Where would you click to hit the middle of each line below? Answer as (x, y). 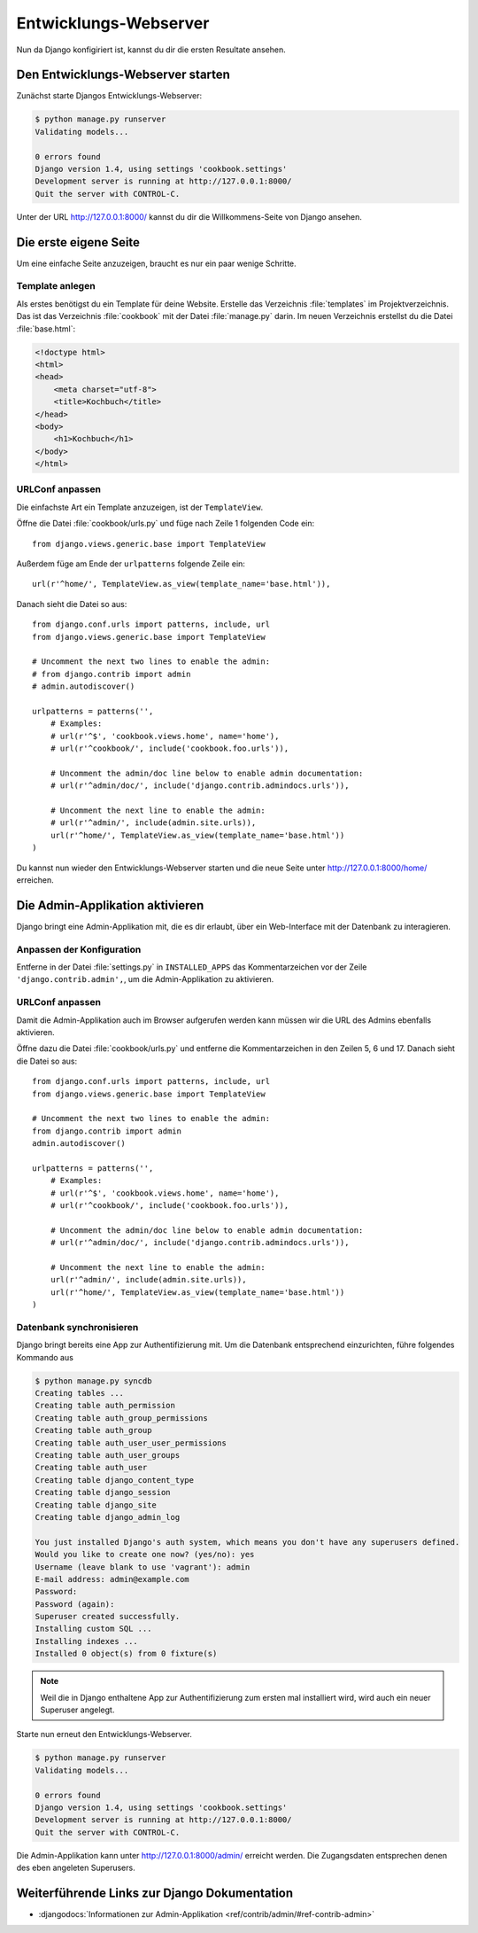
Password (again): (75, 1604)
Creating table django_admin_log (108, 1517)
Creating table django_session (103, 1493)
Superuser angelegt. (77, 1710)
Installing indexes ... (87, 1641)
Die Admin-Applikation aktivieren (110, 905)
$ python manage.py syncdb (93, 1381)
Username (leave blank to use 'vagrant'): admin (143, 1567)
